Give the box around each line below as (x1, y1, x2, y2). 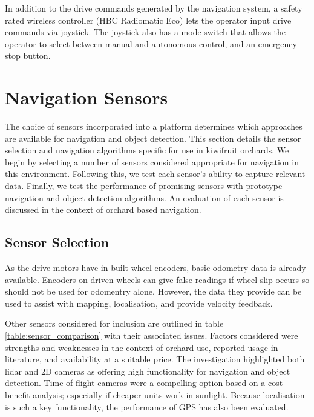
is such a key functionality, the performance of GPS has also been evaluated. (5, 400, 289, 413)
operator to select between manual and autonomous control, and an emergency (5, 37, 297, 50)
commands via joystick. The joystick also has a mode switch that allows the (5, 25, 286, 38)
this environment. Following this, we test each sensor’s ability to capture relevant (5, 167, 306, 180)
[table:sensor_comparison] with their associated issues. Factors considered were (5, 329, 298, 342)
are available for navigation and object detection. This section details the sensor (5, 132, 301, 144)
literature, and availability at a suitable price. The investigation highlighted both (5, 353, 305, 365)
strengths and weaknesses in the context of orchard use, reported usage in (5, 341, 278, 353)
